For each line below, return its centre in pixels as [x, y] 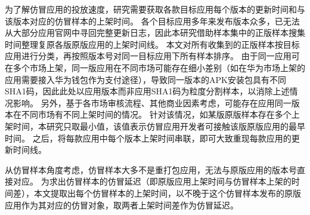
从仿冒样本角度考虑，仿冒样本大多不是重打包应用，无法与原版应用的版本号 [151, 169]
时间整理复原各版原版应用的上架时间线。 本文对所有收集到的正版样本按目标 [152, 44]
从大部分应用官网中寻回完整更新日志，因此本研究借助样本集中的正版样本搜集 [155, 33]
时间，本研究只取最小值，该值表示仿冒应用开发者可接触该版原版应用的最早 [159, 126]
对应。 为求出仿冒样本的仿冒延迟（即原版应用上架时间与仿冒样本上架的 [152, 181]
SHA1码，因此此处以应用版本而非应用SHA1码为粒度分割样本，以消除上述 [147, 91]
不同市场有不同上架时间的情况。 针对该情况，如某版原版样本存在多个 [156, 114]
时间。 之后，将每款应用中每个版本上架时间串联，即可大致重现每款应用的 [148, 138]
